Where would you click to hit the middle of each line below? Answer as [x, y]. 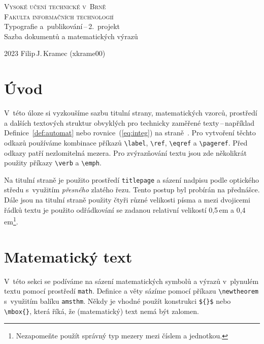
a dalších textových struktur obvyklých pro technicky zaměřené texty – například [129, 122]
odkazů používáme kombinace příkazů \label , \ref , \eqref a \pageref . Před [126, 142]
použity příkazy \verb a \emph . [53, 163]
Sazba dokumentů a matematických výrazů [71, 36]
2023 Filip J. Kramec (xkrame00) [55, 53]
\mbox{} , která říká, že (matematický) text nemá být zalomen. [102, 311]
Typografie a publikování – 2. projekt [62, 26]
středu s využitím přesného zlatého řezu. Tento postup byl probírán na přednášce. [132, 190]
